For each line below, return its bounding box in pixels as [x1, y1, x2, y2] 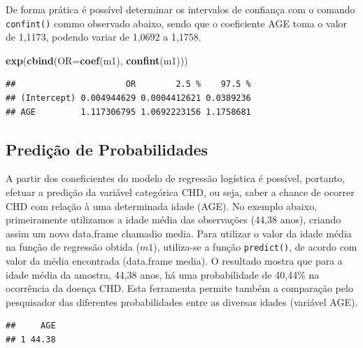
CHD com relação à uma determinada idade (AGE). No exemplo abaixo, [6, 198, 318, 213]
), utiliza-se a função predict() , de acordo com [153, 239, 357, 254]
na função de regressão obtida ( [6, 239, 140, 254]
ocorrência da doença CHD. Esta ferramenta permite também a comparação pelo [6, 281, 353, 295]
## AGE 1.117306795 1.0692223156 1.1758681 [6, 106, 251, 117]
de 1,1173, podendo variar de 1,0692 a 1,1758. [6, 29, 201, 44]
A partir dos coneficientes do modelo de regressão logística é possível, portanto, [6, 171, 346, 186]
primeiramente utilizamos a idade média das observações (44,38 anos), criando [6, 212, 341, 227]
